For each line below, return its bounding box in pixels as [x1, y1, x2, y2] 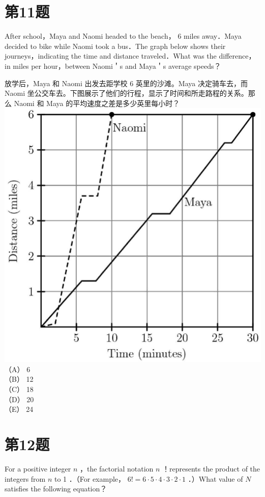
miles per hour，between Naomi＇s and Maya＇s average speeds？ [13, 60, 221, 71]
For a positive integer [5, 463, 71, 474]
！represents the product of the [162, 463, 260, 474]
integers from [5, 473, 46, 484]
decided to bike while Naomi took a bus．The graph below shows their [5, 40, 226, 51]
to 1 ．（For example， [54, 473, 126, 484]
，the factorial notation [79, 463, 154, 474]
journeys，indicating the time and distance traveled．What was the [5, 50, 217, 61]
